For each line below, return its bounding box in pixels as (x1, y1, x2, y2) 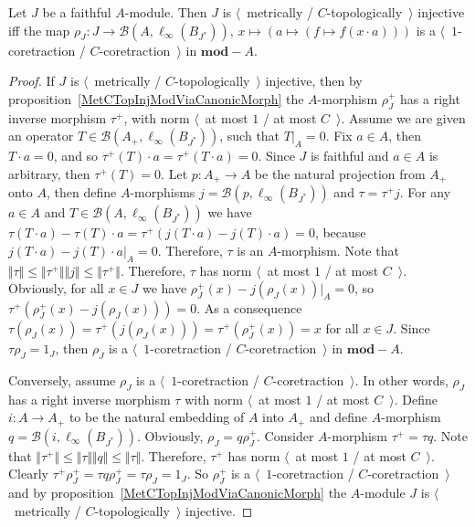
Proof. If (8, 71, 55, 90)
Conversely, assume (8, 371, 116, 389)
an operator (8, 126, 74, 145)
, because (314, 223, 366, 242)
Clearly (8, 464, 48, 483)
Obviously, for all (8, 279, 104, 298)
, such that (219, 126, 280, 145)
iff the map (8, 20, 70, 39)
